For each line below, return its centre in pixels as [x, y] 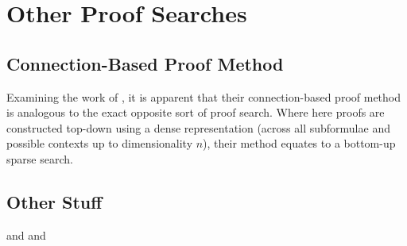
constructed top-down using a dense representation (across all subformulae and [198, 127]
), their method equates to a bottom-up [299, 143]
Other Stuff [54, 201]
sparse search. [40, 158]
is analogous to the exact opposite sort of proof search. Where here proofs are [196, 112]
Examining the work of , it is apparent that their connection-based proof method [203, 96]
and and [26, 234]
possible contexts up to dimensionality [100, 143]
